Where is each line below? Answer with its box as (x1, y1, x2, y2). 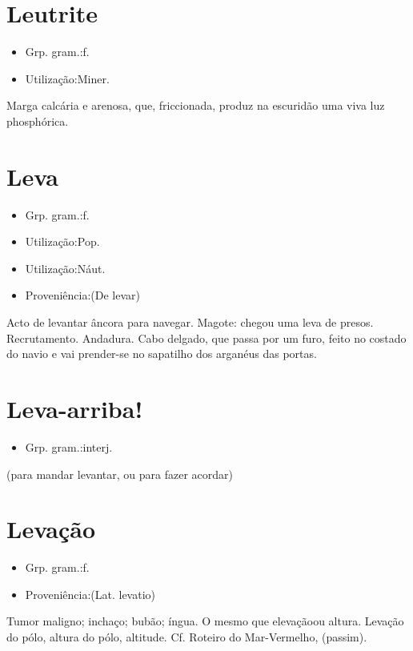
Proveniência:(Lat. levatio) (25, 585, 156, 602)
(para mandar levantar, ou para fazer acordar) (6, 465, 234, 482)
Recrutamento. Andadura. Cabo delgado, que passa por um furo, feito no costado (6, 329, 407, 346)
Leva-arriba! (6, 392, 143, 424)
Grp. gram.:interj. (25, 438, 113, 455)
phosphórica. (6, 112, 69, 129)
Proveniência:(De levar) (25, 287, 140, 303)
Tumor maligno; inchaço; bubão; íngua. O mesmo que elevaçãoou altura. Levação (6, 613, 404, 629)
